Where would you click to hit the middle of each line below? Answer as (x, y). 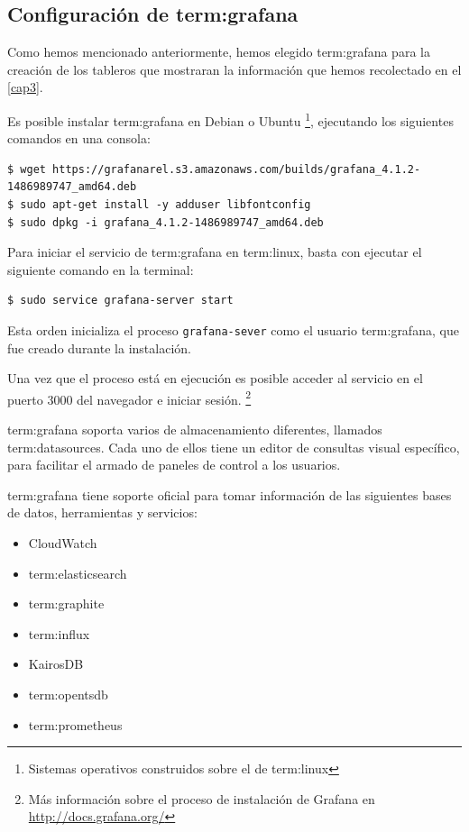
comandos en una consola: (79, 138)
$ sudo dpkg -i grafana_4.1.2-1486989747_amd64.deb (166, 222)
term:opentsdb (68, 695)
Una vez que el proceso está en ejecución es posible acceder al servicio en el (215, 378)
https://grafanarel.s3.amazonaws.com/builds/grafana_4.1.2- (237, 169)
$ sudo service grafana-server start (120, 301)
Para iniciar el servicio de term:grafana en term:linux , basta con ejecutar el (215, 252)
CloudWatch (63, 543)
